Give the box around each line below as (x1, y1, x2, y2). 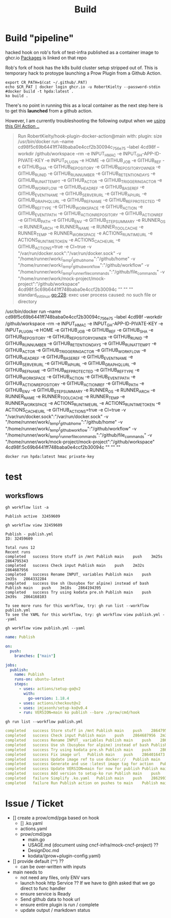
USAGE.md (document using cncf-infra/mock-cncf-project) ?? (27, 842, 159, 848)
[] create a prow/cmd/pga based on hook (12, 814, 99, 821)
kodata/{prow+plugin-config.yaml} (27, 853, 101, 859)
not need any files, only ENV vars (20, 874, 90, 880)
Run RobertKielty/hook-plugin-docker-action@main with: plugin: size (17, 133, 162, 139)
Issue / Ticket (5, 798, 64, 810)
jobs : (5, 662, 17, 668)
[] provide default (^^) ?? (12, 858, 64, 864)
